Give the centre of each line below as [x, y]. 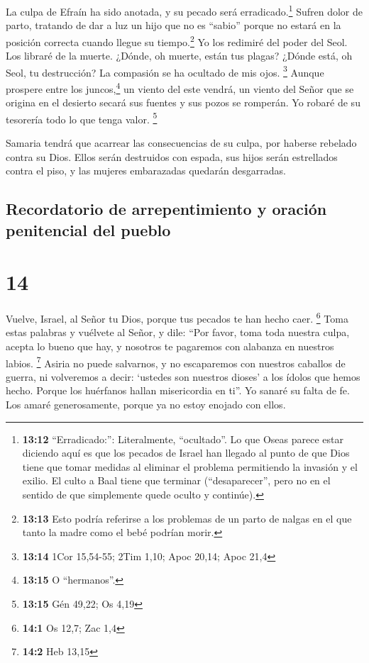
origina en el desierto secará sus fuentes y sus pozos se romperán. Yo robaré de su [183, 102]
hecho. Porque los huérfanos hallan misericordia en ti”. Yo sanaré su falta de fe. [178, 390]
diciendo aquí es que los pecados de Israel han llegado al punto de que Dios [186, 453]
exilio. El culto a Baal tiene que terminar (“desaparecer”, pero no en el [176, 480]
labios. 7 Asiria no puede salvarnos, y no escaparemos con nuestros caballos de [176, 362]
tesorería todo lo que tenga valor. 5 [82, 118]
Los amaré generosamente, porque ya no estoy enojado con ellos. [146, 404]
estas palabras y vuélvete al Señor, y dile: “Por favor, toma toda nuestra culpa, [178, 332]
